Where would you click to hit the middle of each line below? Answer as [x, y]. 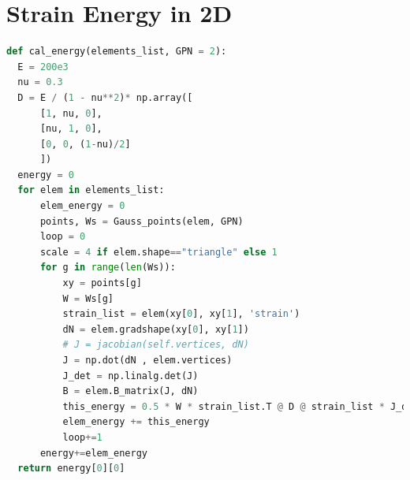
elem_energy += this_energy [136, 422]
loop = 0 [63, 237]
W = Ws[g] [88, 298]
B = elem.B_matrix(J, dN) [130, 391]
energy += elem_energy [93, 453]
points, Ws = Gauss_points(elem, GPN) [142, 221]
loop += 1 [82, 437]
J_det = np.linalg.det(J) [130, 376]
